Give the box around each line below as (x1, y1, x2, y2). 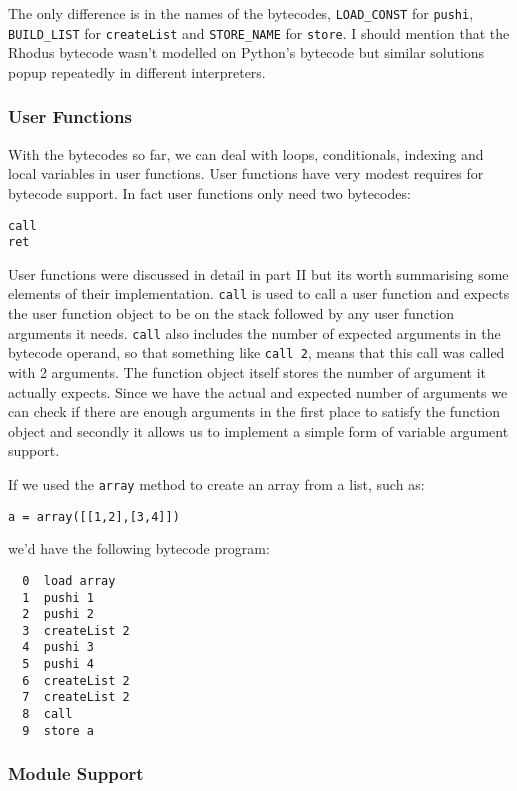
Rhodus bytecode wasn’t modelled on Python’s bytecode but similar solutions (8, 42, 485, 63)
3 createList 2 (22, 623, 130, 638)
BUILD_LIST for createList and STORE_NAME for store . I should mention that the (8, 22, 510, 43)
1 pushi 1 (22, 590, 94, 605)
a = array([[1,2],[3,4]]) (8, 509, 180, 524)
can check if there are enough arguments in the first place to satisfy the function (8, 401, 501, 422)
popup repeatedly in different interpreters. (8, 61, 266, 82)
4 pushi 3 (22, 640, 94, 655)
